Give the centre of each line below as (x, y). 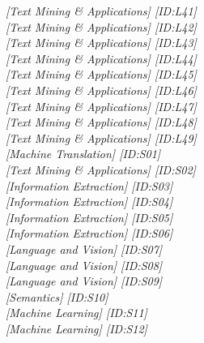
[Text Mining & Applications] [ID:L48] (101, 122)
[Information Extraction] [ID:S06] (89, 233)
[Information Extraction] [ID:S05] (89, 217)
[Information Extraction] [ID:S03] (89, 185)
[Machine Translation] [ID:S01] (83, 154)
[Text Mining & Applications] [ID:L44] (101, 58)
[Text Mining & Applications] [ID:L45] (101, 74)
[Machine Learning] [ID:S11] (76, 313)
